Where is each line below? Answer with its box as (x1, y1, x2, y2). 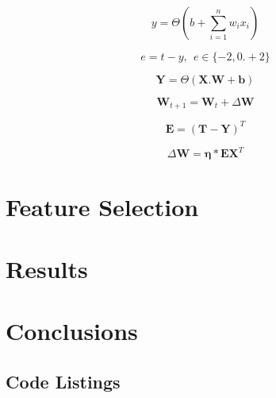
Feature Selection (6, 190, 199, 222)
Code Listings (6, 369, 121, 393)
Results (6, 253, 88, 285)
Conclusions (6, 315, 138, 347)
